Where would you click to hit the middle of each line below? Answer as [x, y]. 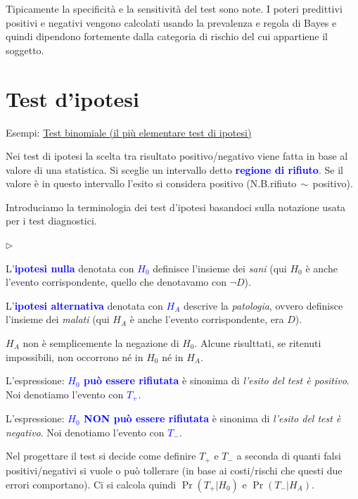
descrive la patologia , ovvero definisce [263, 305]
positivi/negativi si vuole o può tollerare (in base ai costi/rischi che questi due [174, 470]
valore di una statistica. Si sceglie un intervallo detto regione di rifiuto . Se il [174, 169]
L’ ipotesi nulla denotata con [70, 268]
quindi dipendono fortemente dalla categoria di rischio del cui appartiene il [167, 36]
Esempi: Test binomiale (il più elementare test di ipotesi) [129, 132]
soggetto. [25, 50]
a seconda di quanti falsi [289, 456]
